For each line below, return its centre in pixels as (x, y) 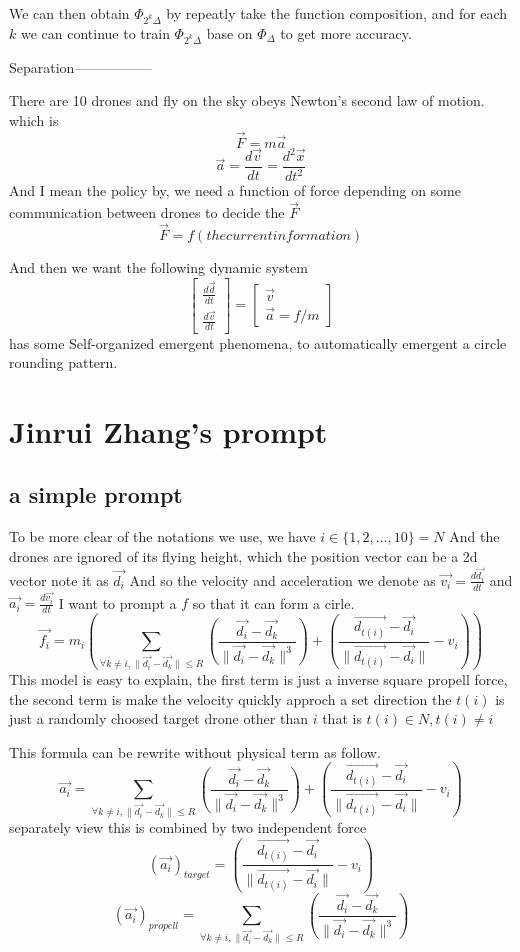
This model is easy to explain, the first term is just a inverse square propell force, (258, 678)
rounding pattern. (63, 362)
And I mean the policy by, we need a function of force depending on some (235, 190)
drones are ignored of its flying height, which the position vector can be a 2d (243, 555)
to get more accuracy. (346, 32)
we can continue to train (95, 32)
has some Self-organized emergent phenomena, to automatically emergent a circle (258, 342)
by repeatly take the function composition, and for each (337, 13)
